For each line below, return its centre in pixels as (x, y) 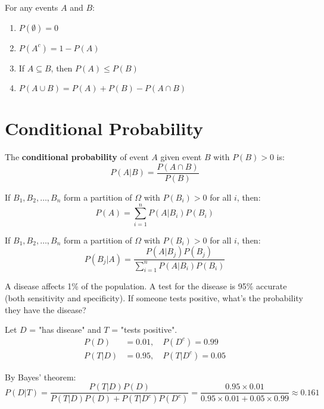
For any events (32, 7)
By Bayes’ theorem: (40, 377)
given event (181, 157)
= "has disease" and (65, 330)
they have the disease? (46, 309)
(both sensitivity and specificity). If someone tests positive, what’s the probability (154, 298)
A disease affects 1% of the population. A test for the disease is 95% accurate (146, 286)
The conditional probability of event (77, 157)
